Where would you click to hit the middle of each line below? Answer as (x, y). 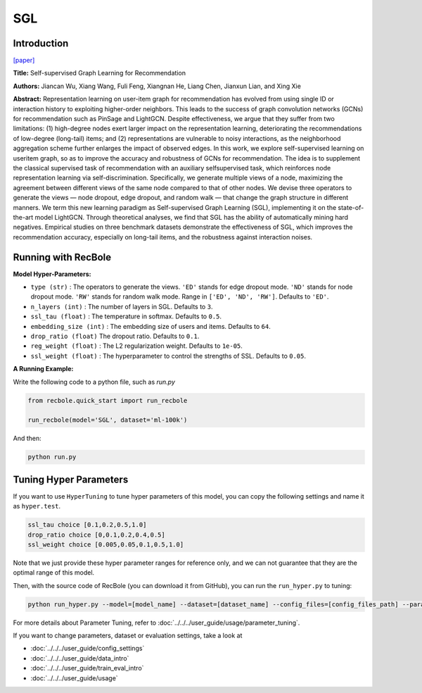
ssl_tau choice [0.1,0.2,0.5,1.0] (87, 525)
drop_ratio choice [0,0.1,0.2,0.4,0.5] (96, 535)
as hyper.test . (37, 506)
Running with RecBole (62, 257)
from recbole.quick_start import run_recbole (108, 400)
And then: (27, 438)
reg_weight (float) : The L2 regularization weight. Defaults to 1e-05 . (136, 346)
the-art (23, 217)
